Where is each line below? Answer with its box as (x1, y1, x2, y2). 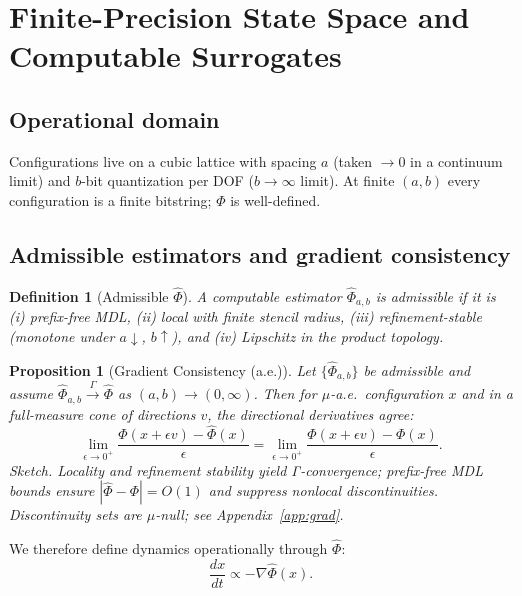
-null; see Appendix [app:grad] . (155, 504, 344, 525)
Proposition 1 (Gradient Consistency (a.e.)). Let (9, 359, 316, 380)
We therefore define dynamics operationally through (9, 538, 328, 558)
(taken (333, 150, 373, 171)
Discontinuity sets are (9, 504, 142, 525)
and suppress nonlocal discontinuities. (208, 480, 438, 501)
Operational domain (9, 103, 220, 134)
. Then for (253, 383, 317, 404)
